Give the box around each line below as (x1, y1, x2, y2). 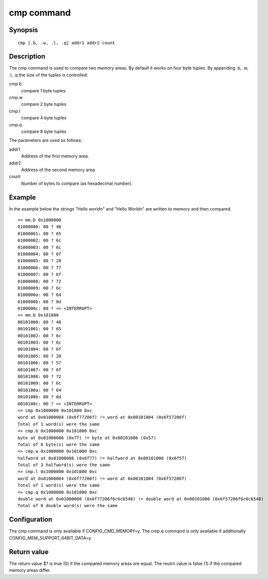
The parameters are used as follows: (9, 138, 83, 143)
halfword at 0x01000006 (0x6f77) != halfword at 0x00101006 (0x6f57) (18, 455, 187, 461)
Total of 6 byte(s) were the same (18, 441, 100, 447)
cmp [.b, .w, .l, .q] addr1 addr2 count (18, 40, 115, 46)
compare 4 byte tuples (21, 115, 67, 121)
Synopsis (9, 26, 38, 34)
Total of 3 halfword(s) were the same (18, 462, 110, 468)
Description (9, 53, 46, 61)
